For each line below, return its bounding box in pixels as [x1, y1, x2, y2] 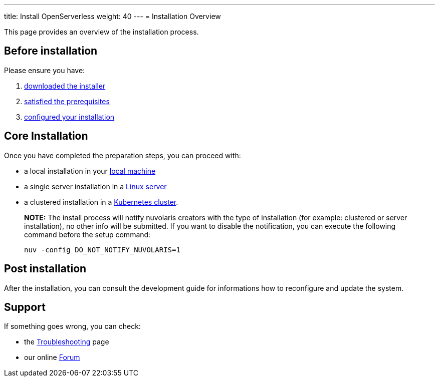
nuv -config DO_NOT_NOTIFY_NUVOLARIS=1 [24, 245, 180, 254]
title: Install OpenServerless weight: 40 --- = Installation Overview [4, 12, 221, 21]
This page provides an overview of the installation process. [4, 28, 199, 36]
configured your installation [24, 112, 115, 121]
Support [4, 300, 46, 313]
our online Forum [24, 353, 80, 362]
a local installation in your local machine [24, 166, 156, 175]
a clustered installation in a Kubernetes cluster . [24, 197, 178, 206]
